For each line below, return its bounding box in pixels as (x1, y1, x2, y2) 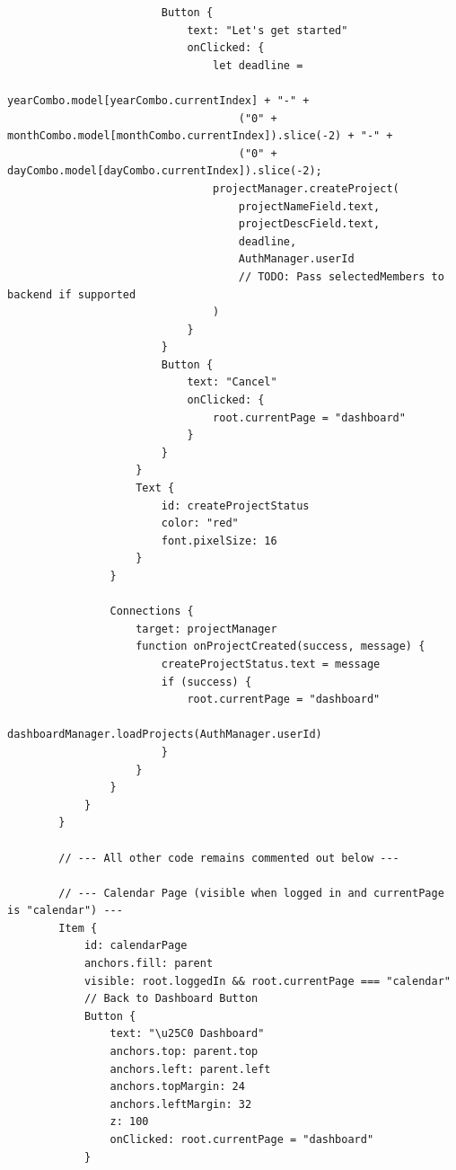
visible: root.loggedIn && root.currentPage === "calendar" (83, 974, 451, 988)
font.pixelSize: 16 (161, 534, 277, 547)
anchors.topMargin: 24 (110, 1080, 245, 1094)
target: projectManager (136, 622, 277, 635)
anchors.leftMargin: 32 (110, 1097, 252, 1111)
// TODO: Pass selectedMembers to (238, 270, 444, 283)
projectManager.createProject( (213, 182, 399, 195)
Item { (58, 921, 98, 935)
